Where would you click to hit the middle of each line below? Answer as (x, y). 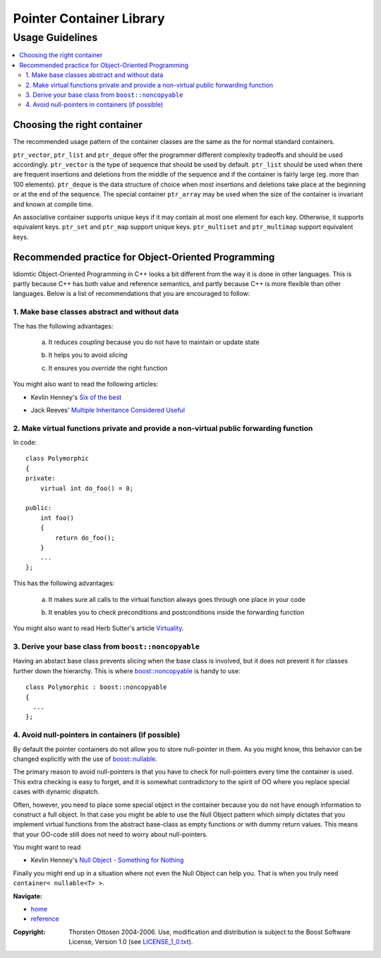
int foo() (57, 518)
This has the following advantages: (64, 584)
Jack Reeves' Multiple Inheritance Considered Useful (108, 410)
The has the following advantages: (63, 326)
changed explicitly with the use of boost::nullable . (85, 759)
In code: (25, 442)
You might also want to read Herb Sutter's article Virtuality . (98, 628)
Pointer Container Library (89, 18)
